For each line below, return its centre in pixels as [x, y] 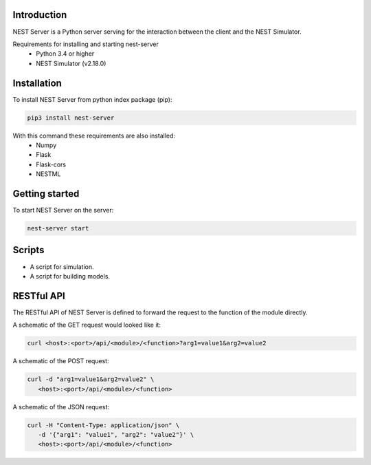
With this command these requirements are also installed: [94, 136]
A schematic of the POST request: [61, 361]
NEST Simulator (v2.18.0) [71, 63]
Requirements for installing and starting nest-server [86, 44]
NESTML [48, 174]
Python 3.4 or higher [65, 54]
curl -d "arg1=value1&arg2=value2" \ [91, 379]
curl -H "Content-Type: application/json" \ [103, 425]
